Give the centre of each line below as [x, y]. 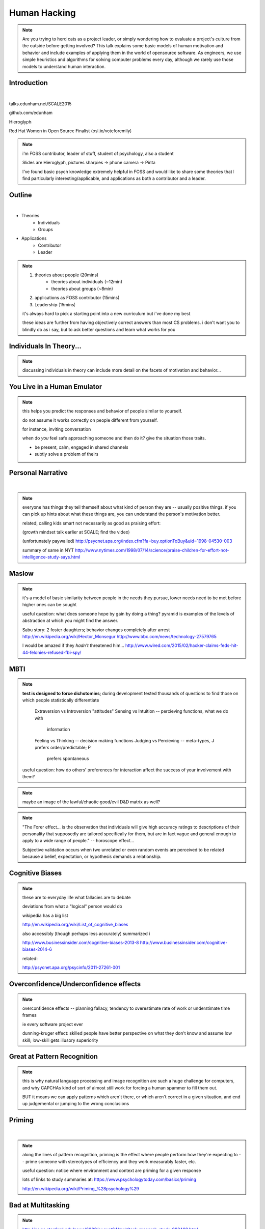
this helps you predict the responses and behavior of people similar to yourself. [102, 411]
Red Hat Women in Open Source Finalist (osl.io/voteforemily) [70, 131]
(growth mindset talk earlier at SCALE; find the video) [76, 532]
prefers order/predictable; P [63, 747]
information [59, 730]
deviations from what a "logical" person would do [72, 907]
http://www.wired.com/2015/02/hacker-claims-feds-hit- [182, 645]
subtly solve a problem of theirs [66, 454]
